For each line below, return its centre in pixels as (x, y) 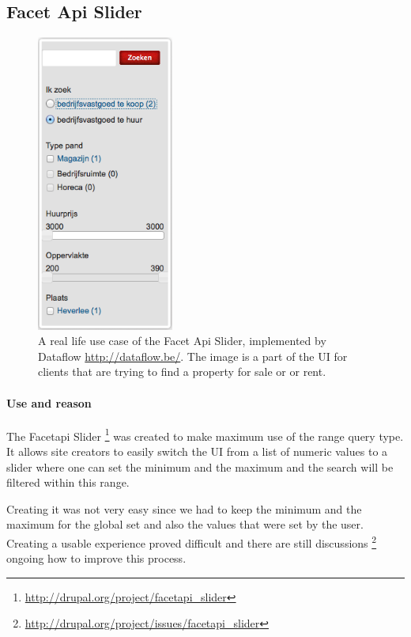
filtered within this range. (68, 482)
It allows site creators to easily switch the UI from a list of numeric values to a (197, 451)
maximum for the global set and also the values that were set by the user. (185, 524)
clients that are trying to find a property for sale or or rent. (182, 372)
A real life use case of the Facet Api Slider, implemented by (182, 341)
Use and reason (49, 402)
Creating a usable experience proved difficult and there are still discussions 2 (192, 541)
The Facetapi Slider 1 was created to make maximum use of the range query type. (205, 434)
